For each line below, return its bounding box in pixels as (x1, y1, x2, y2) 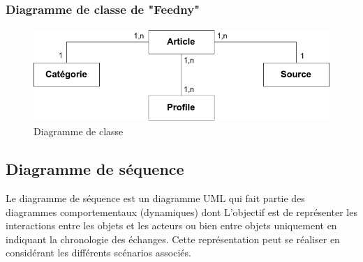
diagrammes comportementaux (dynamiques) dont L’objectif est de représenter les (6, 204, 357, 219)
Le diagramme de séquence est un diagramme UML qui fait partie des (6, 190, 305, 205)
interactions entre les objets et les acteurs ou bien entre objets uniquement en (6, 218, 337, 233)
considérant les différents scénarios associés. (6, 245, 191, 260)
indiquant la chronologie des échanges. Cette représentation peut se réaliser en (6, 231, 340, 246)
